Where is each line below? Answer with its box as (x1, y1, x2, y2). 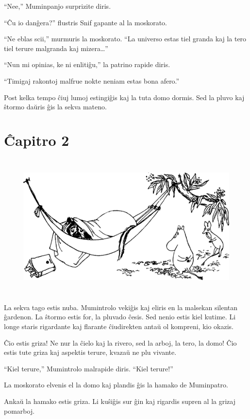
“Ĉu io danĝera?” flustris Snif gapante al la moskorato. (4, 17, 167, 27)
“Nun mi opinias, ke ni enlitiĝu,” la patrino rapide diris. (4, 59, 170, 70)
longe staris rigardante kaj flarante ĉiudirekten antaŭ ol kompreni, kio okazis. (4, 321, 234, 331)
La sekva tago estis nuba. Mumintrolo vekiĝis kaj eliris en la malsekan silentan (4, 302, 238, 312)
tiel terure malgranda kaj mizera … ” (4, 43, 108, 53)
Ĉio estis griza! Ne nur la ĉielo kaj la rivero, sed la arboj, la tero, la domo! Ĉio (4, 337, 237, 348)
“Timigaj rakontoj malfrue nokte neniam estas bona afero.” (4, 75, 180, 86)
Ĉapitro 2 (4, 130, 69, 150)
